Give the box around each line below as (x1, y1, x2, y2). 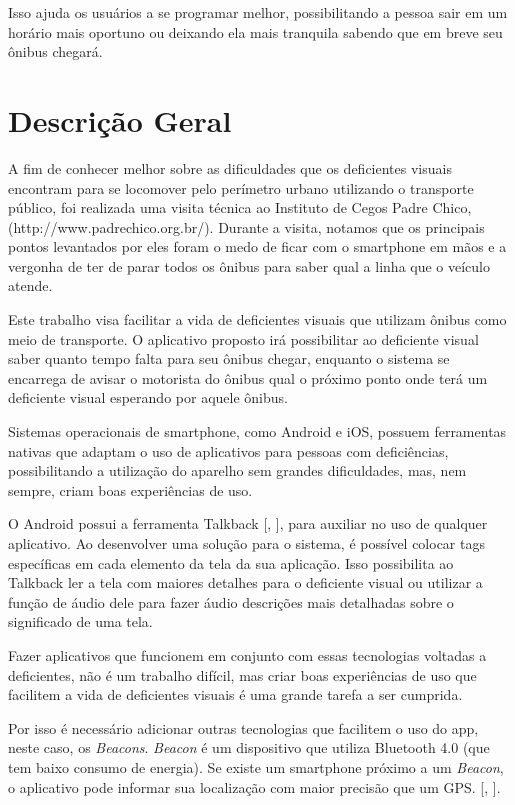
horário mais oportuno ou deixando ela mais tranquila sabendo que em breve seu (8, 21, 503, 42)
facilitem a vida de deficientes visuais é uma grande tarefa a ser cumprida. (8, 684, 463, 705)
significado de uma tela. (8, 611, 153, 632)
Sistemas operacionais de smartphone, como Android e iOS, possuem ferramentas (8, 421, 507, 442)
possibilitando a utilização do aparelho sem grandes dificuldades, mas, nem (8, 460, 467, 481)
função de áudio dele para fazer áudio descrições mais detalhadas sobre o (8, 591, 454, 612)
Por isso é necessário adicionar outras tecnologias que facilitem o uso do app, (8, 717, 479, 738)
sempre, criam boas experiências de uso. (8, 479, 253, 500)
